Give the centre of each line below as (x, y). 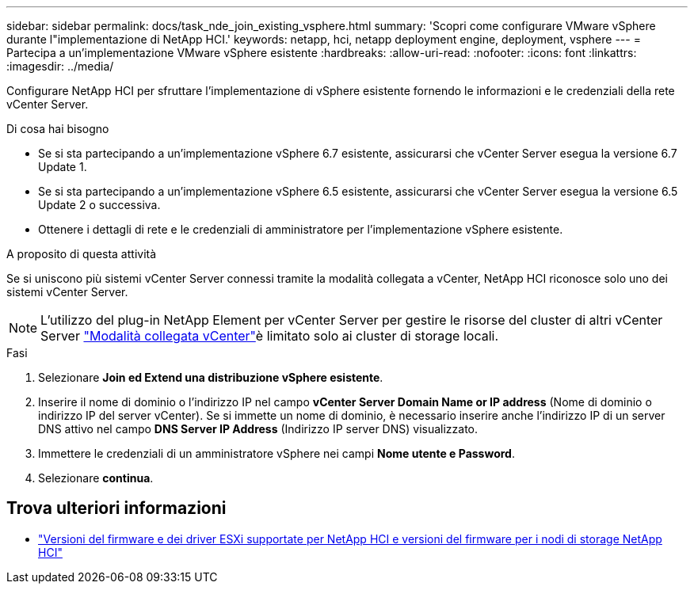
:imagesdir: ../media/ (60, 66)
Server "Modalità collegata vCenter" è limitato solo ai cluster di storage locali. (270, 336)
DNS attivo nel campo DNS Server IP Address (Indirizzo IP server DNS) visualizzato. (258, 429)
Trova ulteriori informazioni (116, 508)
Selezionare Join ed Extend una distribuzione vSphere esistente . (211, 377)
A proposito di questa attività (82, 254)
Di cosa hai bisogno (58, 129)
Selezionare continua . (96, 478)
